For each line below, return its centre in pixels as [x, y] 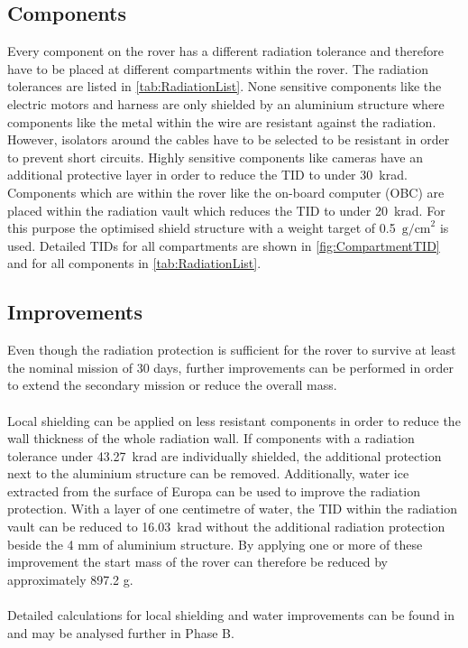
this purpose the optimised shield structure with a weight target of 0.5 [202, 228]
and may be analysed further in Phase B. [121, 632]
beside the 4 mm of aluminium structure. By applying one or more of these [215, 544]
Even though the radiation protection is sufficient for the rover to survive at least [232, 350]
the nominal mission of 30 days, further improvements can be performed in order [230, 367]
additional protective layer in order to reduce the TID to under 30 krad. [207, 175]
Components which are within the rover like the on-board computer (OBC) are [226, 192]
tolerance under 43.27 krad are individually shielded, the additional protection [225, 455]
